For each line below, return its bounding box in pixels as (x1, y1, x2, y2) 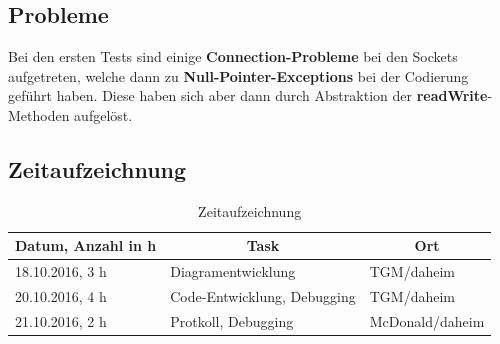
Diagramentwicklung (170, 261, 296, 282)
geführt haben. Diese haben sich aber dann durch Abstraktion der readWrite (8, 85, 488, 106)
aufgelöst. (74, 104, 133, 125)
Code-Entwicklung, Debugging (170, 286, 356, 307)
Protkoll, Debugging (170, 310, 294, 331)
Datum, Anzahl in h (15, 235, 157, 256)
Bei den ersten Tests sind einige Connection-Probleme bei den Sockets (8, 46, 458, 67)
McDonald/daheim (369, 310, 485, 331)
